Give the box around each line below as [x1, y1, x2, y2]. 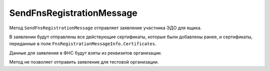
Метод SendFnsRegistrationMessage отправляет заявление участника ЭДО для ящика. [9, 25, 202, 31]
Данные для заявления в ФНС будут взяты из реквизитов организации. [9, 50, 162, 56]
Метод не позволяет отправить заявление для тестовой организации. [9, 59, 159, 65]
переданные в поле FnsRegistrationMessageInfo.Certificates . [9, 41, 156, 47]
